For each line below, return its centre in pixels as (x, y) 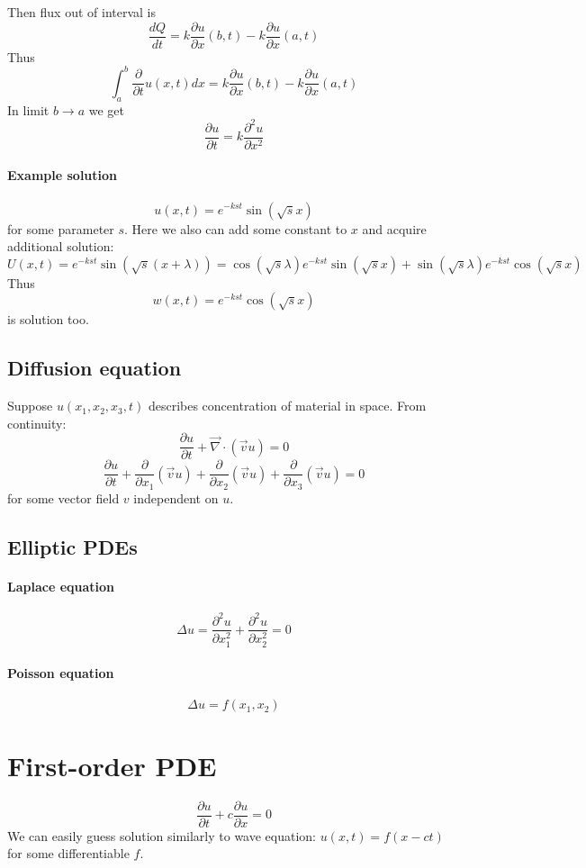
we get (107, 109)
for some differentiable (68, 853)
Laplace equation (61, 586)
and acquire (394, 228)
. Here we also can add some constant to (236, 228)
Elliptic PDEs (72, 546)
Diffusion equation (95, 368)
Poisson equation (61, 673)
